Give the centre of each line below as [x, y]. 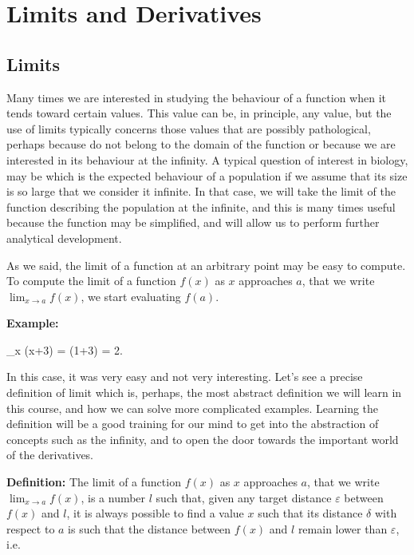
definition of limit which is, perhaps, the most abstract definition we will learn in [204, 392]
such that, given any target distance [244, 497]
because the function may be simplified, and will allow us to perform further [193, 222]
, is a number [113, 497]
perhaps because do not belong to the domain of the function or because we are [201, 144]
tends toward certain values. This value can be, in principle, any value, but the [199, 113]
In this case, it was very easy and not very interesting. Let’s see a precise [185, 377]
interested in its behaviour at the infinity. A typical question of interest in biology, [207, 159]
